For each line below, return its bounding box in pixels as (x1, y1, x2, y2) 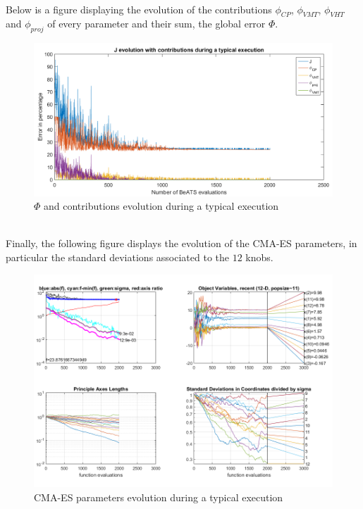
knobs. (245, 249, 273, 264)
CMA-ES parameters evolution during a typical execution (34, 489, 283, 504)
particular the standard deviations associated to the (6, 249, 230, 264)
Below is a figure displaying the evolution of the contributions (6, 1, 272, 16)
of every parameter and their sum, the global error (47, 16, 266, 31)
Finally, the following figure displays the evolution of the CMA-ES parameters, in (6, 236, 357, 251)
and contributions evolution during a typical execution (44, 199, 279, 213)
